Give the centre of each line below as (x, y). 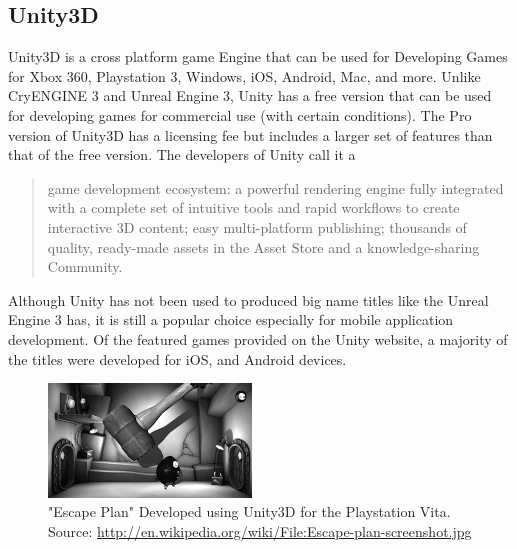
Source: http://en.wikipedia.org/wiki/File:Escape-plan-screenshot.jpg (260, 530)
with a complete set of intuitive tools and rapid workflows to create (253, 207)
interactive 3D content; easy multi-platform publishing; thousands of (257, 226)
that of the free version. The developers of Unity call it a (182, 154)
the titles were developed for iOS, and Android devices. (177, 358)
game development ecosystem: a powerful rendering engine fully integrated (275, 187)
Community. (85, 266)
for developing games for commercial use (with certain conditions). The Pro (240, 114)
